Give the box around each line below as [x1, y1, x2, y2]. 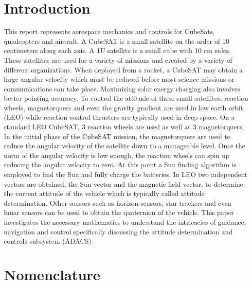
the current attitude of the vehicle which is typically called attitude [4, 188, 205, 198]
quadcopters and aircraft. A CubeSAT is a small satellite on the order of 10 [4, 35, 229, 46]
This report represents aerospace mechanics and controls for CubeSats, [4, 26, 215, 36]
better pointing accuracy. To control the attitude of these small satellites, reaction [4, 93, 249, 103]
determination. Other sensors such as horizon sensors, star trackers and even [4, 197, 232, 208]
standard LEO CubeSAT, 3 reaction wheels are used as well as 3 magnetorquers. [4, 122, 244, 132]
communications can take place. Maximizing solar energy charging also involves [4, 83, 240, 93]
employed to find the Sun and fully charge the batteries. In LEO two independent [4, 169, 248, 179]
